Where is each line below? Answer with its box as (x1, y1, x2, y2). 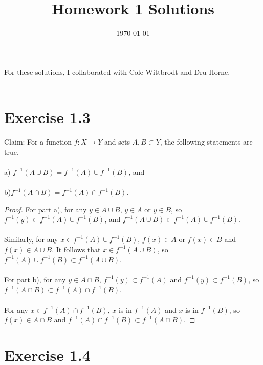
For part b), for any (4, 274, 66, 285)
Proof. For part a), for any (4, 204, 87, 214)
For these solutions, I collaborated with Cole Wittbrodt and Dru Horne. (4, 66, 230, 77)
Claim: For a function (4, 136, 72, 147)
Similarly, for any (4, 234, 58, 245)
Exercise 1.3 (4, 107, 91, 128)
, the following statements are (160, 136, 253, 147)
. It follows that (52, 244, 101, 254)
